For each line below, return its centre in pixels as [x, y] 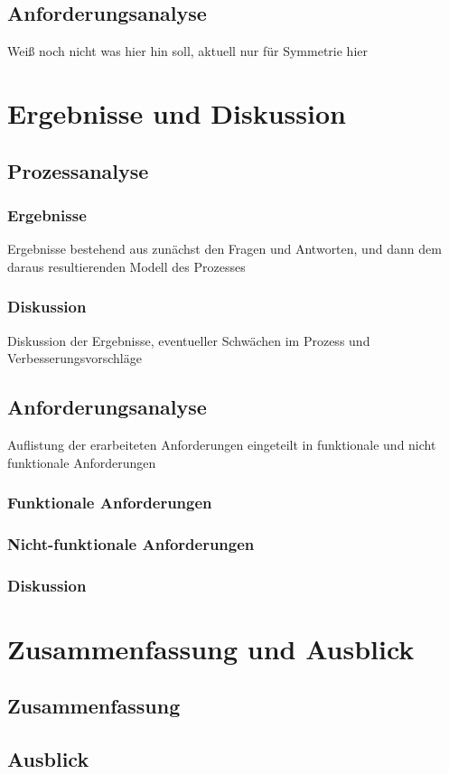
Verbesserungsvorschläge [75, 358]
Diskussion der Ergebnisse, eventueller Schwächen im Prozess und [189, 340]
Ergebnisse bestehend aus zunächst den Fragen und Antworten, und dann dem [224, 249]
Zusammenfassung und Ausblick [211, 648]
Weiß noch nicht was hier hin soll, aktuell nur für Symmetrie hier [187, 51]
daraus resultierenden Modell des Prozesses [126, 266]
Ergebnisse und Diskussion [177, 112]
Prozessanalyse [78, 170]
